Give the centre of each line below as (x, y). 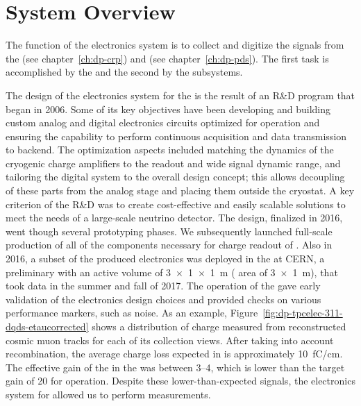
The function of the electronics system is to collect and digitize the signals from (175, 45)
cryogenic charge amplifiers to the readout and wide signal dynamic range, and (173, 163)
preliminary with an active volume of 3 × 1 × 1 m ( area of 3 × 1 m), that (172, 272)
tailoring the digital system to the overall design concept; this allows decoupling (175, 177)
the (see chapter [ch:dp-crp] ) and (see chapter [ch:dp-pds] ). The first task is (167, 58)
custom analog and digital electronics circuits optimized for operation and (163, 122)
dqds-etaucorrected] (47, 326)
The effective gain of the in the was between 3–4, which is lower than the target (175, 367)
